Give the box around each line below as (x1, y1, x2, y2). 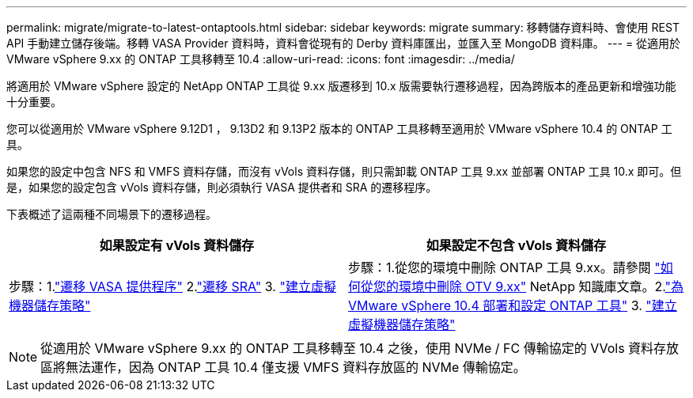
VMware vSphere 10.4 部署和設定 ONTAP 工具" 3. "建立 (348, 298, 677, 313)
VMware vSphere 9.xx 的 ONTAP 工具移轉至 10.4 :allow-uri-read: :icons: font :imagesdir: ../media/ (6, 52, 515, 66)
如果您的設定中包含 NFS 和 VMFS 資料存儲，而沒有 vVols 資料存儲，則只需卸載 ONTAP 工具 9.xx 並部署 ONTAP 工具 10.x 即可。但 (6, 165, 682, 178)
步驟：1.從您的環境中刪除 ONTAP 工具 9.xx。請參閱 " (348, 260, 661, 275)
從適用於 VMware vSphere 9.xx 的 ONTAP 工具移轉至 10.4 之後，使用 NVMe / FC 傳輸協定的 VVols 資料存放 (40, 340, 680, 356)
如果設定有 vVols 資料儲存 (99, 237, 255, 253)
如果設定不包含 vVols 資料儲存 (426, 237, 607, 253)
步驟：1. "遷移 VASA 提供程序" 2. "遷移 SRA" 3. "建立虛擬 (9, 279, 336, 294)
